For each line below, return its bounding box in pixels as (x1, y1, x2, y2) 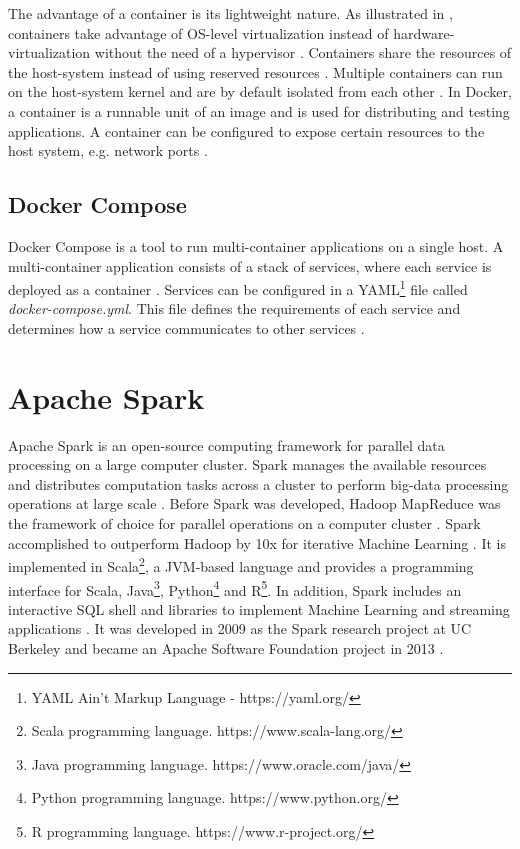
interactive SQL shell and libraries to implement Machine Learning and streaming (8, 598, 510, 619)
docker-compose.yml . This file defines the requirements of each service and (8, 298, 461, 319)
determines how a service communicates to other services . (8, 317, 365, 338)
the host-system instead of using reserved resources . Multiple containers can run (8, 61, 503, 82)
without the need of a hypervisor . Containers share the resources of (94, 42, 512, 63)
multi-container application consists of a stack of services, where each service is (8, 255, 492, 276)
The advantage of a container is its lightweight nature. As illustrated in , (8, 3, 453, 23)
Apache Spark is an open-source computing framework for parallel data (8, 434, 445, 455)
